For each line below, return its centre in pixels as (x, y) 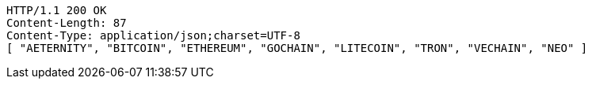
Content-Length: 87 (67, 23)
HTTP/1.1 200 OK (57, 10)
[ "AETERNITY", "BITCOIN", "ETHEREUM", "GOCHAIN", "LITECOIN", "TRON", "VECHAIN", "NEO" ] (297, 48)
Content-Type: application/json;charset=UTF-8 (153, 35)
